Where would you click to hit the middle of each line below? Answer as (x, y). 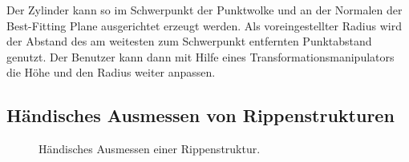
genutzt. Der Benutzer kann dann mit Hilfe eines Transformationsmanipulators (200, 56)
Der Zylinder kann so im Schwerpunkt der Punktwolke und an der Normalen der (204, 10)
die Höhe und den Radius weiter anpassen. (111, 72)
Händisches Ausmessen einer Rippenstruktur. (150, 149)
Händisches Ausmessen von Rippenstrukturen (200, 115)
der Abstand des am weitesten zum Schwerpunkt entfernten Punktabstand (189, 41)
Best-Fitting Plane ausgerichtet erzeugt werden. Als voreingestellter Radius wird (204, 25)
